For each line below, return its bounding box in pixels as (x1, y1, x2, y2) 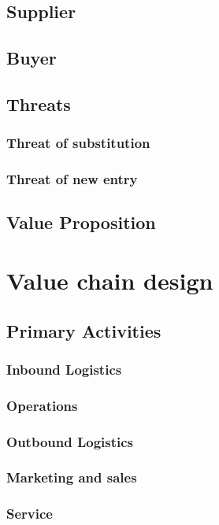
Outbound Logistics (6, 431, 134, 451)
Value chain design (6, 264, 213, 296)
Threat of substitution (6, 133, 150, 153)
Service (6, 504, 53, 523)
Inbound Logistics (6, 359, 122, 379)
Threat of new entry (6, 169, 138, 189)
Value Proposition (6, 210, 156, 235)
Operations (6, 395, 78, 415)
